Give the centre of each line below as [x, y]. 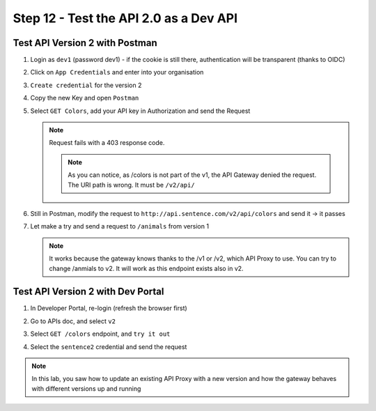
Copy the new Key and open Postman [85, 98]
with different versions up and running [86, 388]
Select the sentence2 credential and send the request [109, 347]
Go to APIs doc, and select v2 [73, 321]
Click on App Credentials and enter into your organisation [117, 72]
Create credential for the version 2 [86, 85]
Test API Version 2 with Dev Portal [88, 292]
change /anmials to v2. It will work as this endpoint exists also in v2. [146, 268]
